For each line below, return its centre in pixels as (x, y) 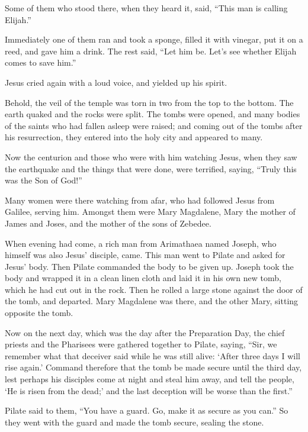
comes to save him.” (41, 62)
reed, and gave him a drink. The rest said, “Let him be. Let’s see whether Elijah (151, 51)
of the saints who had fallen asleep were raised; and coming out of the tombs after (154, 125)
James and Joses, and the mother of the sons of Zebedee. (108, 223)
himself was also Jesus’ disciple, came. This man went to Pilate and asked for (145, 255)
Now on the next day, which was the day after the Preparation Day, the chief (145, 332)
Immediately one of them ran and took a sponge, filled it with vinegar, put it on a (154, 39)
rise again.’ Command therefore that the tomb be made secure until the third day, (153, 367)
